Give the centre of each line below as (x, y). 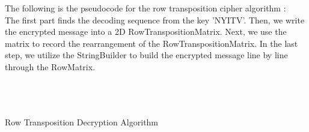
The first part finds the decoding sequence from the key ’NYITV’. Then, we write (155, 19)
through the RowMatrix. (50, 66)
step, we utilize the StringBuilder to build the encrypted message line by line (146, 55)
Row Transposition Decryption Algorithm (82, 122)
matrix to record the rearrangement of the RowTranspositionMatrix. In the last (151, 43)
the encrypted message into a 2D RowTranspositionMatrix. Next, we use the (146, 31)
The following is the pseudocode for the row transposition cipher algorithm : (145, 8)
